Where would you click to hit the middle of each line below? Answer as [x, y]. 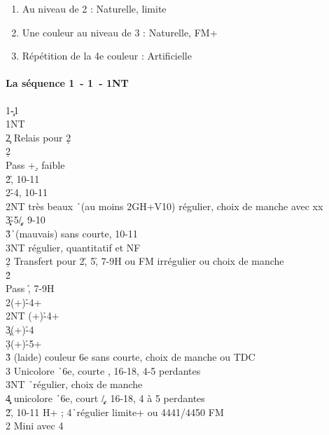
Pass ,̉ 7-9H [30, 288]
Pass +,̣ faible [35, 164]
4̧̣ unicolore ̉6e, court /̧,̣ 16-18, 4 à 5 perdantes [105, 398]
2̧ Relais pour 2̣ [38, 137]
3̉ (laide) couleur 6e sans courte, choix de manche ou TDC [131, 357]
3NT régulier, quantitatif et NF [73, 247]
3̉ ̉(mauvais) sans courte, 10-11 [72, 233]
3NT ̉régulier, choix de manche [74, 384]
